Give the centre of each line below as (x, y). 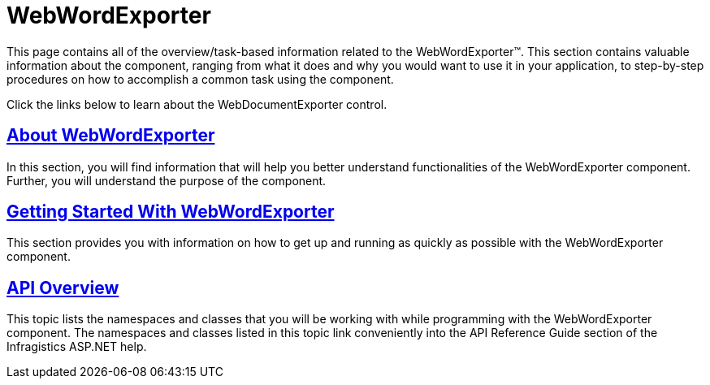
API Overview (63, 288)
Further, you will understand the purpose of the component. (167, 180)
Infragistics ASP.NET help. (77, 347)
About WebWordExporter (111, 136)
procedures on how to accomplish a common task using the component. (200, 79)
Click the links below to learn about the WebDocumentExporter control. (197, 104)
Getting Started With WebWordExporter (171, 212)
